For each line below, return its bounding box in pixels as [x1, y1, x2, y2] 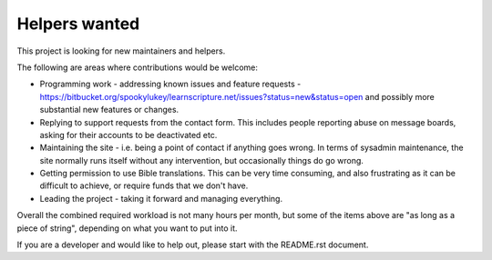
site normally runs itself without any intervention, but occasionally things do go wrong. [39, 155, 364, 165]
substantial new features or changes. [39, 105, 179, 115]
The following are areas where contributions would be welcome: [16, 62, 259, 73]
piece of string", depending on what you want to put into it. [16, 223, 238, 234]
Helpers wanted [16, 14, 140, 34]
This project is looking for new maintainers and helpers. [16, 45, 226, 56]
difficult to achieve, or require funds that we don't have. [39, 180, 249, 191]
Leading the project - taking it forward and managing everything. [39, 193, 282, 204]
